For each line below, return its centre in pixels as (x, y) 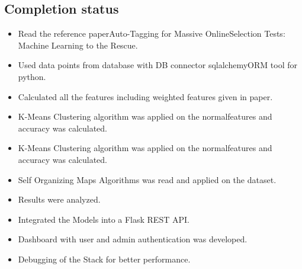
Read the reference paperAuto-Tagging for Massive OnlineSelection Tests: (152, 33)
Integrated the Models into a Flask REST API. (104, 219)
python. (32, 76)
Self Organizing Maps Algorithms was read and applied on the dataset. (147, 179)
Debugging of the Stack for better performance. (104, 259)
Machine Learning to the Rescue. (78, 45)
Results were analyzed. (59, 199)
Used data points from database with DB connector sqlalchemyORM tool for (158, 65)
